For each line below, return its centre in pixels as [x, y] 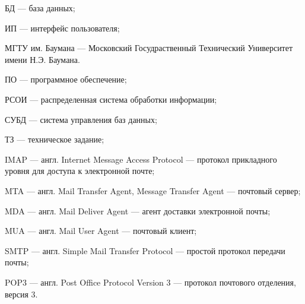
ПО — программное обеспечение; [66, 79]
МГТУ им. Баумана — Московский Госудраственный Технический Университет [149, 48]
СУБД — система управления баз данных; [81, 119]
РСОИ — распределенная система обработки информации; [111, 99]
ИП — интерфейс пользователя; [62, 28]
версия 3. [21, 294]
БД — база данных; [40, 8]
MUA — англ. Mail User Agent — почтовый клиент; [101, 231]
